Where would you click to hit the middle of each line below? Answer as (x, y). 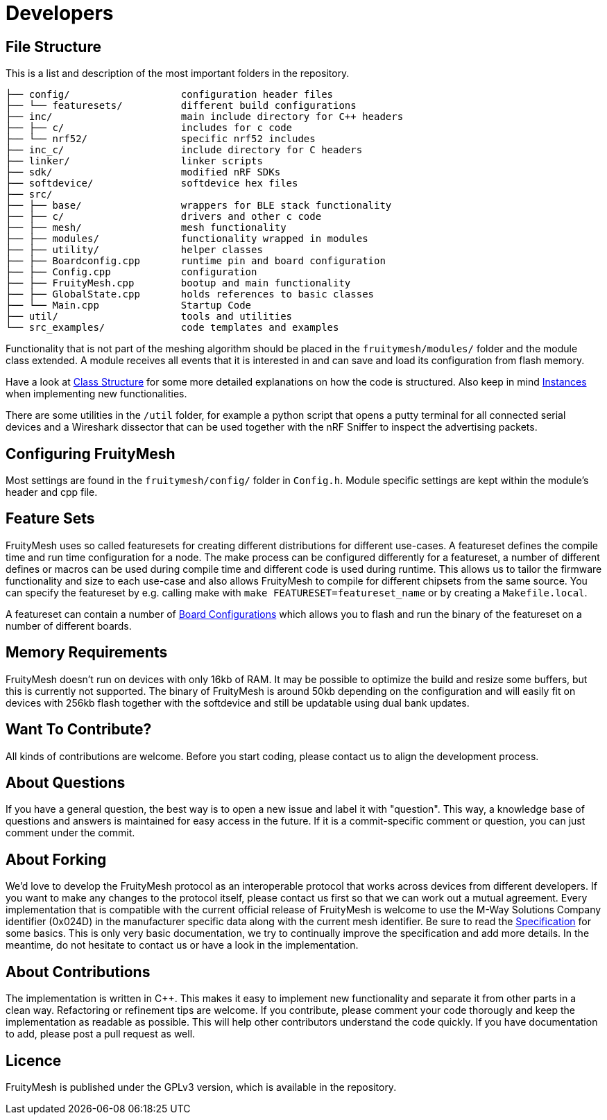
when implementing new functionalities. (96, 394)
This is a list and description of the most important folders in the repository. (178, 74)
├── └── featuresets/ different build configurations (181, 106)
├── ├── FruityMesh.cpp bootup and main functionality (178, 283)
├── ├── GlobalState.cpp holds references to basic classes (190, 294)
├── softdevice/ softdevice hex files (152, 183)
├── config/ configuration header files (170, 95)
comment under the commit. (70, 833)
